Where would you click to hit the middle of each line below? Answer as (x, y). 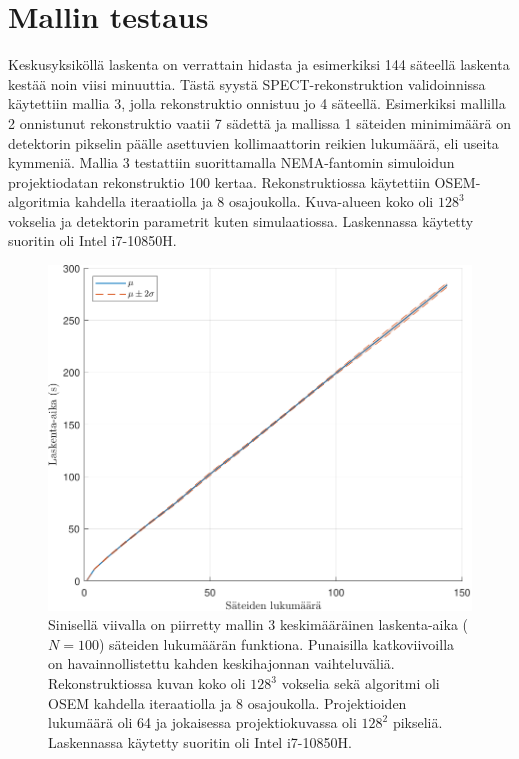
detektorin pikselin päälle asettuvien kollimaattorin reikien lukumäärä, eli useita (253, 142)
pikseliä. (417, 722)
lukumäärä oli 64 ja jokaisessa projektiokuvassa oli (202, 722)
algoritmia (39, 201)
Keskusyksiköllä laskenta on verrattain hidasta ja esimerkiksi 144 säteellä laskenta (259, 64)
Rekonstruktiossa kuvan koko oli (147, 683)
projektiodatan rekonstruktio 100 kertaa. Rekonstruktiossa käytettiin (219, 181)
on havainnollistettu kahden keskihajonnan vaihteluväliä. (221, 663)
